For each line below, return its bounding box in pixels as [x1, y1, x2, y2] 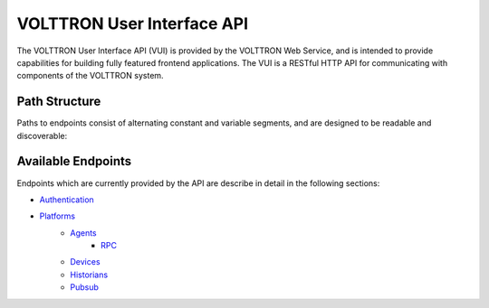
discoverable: [16, 130, 68, 141]
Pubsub [70, 282, 100, 293]
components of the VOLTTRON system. [16, 70, 164, 81]
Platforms [39, 210, 76, 221]
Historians [70, 269, 109, 280]
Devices [70, 257, 101, 267]
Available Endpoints [16, 154, 132, 169]
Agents [70, 227, 97, 238]
